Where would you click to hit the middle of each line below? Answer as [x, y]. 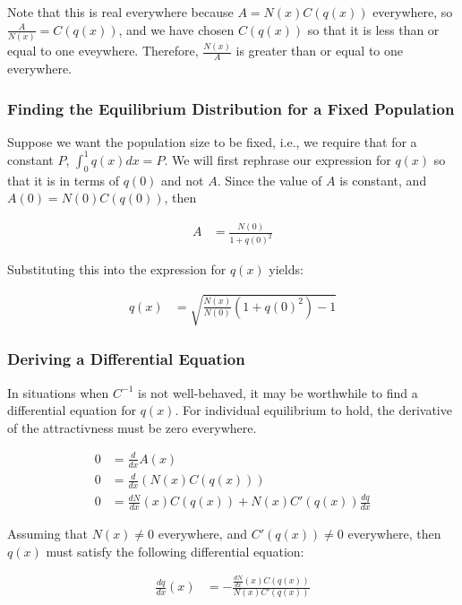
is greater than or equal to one [320, 51]
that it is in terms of [64, 180]
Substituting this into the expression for [117, 269]
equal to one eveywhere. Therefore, [103, 51]
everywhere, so [413, 12]
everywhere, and [202, 534]
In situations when [58, 392]
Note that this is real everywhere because [120, 12]
